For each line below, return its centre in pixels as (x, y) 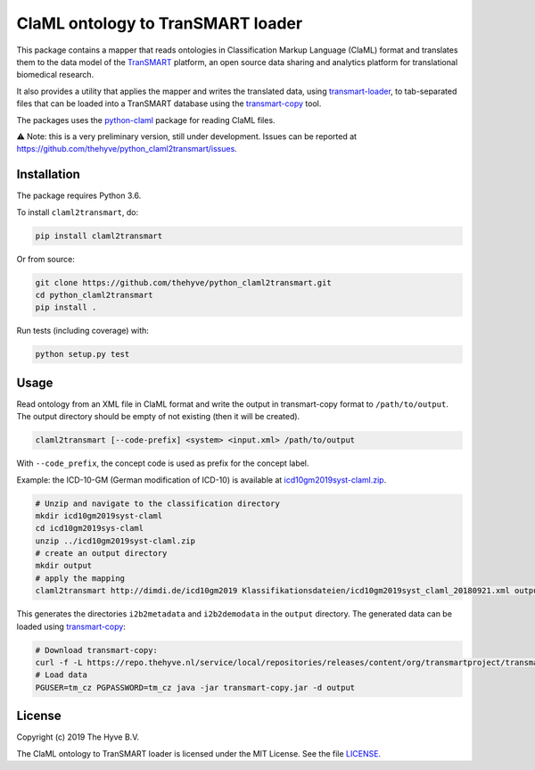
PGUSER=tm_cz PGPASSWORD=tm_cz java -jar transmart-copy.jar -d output (195, 687)
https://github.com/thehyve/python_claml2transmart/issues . (127, 149)
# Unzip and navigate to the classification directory (157, 503)
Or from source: (46, 259)
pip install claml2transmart (99, 236)
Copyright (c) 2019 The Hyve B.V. (78, 737)
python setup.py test (82, 354)
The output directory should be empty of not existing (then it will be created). (158, 417)
